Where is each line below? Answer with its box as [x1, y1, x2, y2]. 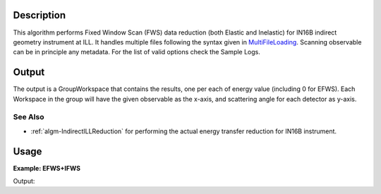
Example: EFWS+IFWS [13, 164, 81, 172]
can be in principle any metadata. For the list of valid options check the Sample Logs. [13, 48, 261, 56]
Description [13, 9, 66, 21]
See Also [13, 112, 44, 122]
